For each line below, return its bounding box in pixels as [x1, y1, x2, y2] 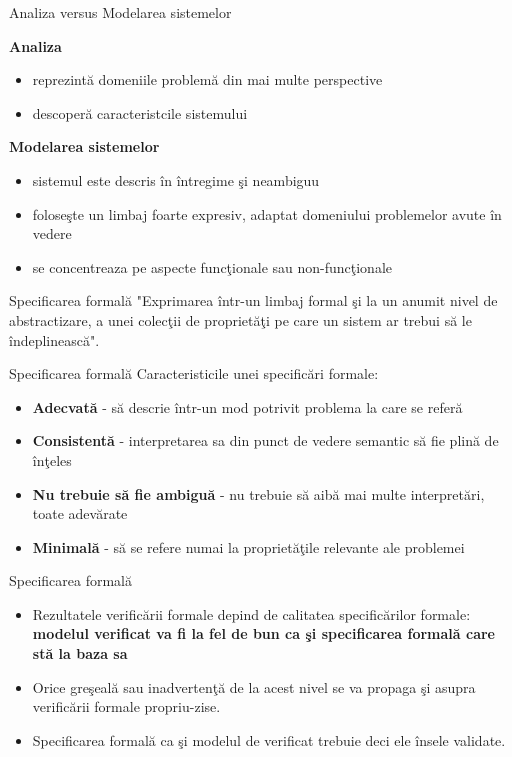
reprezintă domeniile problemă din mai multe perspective [32, 69, 383, 90]
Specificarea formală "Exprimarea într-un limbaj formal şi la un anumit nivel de [9, 290, 498, 311]
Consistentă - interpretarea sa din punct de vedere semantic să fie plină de [32, 430, 499, 451]
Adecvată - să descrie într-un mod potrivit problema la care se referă [32, 396, 463, 417]
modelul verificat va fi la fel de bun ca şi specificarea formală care [32, 623, 495, 644]
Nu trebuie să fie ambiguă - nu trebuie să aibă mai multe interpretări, [32, 483, 485, 504]
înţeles [32, 449, 72, 470]
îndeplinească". [9, 329, 100, 350]
